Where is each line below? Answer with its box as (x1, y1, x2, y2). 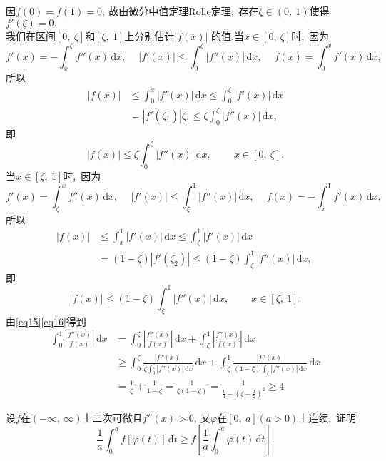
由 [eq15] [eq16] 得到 (6, 313, 86, 328)
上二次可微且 (82, 410, 143, 425)
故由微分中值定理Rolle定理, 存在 (108, 4, 259, 18)
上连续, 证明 (298, 410, 357, 425)
